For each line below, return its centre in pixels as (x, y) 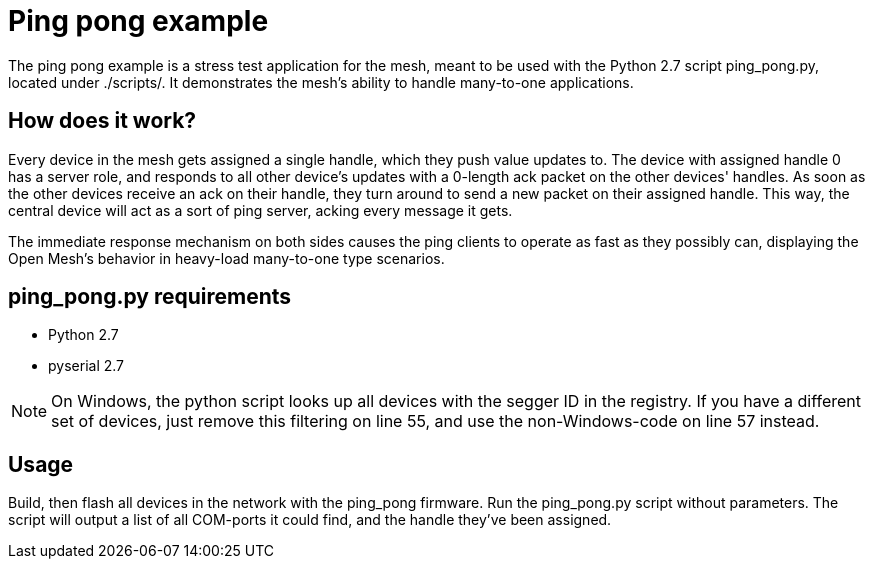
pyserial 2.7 (86, 366)
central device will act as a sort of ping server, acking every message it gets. (260, 210)
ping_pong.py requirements (150, 297)
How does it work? (102, 121)
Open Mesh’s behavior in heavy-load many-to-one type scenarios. (226, 258)
